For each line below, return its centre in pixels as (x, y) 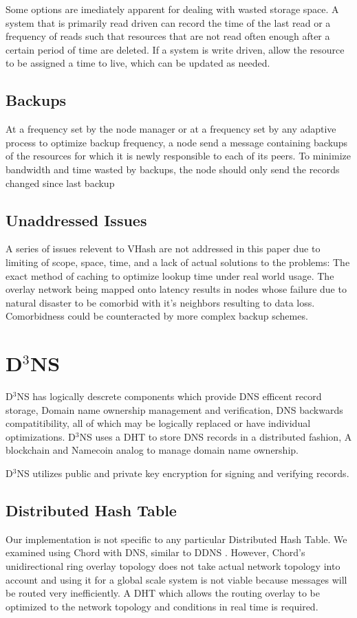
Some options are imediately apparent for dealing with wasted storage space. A (172, 9)
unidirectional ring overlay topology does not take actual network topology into (173, 565)
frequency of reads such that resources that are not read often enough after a (168, 36)
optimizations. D (41, 436)
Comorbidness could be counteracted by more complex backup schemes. (157, 316)
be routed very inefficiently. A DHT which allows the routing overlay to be (163, 593)
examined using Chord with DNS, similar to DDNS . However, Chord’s (155, 552)
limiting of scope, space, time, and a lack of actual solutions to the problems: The (178, 262)
